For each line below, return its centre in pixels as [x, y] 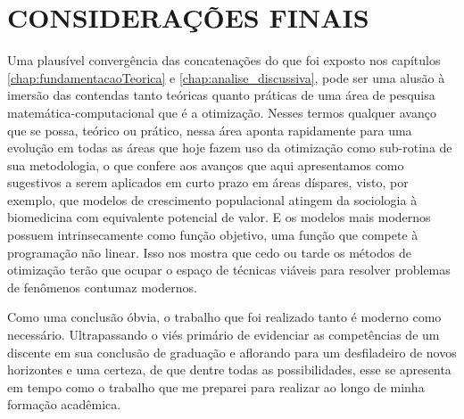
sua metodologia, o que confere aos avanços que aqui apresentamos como [206, 164]
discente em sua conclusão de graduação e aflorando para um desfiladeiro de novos [232, 352]
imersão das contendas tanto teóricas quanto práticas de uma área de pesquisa [221, 95]
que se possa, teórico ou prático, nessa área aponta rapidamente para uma [210, 130]
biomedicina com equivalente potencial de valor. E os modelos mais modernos [219, 217]
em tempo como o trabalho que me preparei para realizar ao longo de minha [216, 386]
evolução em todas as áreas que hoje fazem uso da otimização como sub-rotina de [230, 148]
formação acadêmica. [64, 404]
